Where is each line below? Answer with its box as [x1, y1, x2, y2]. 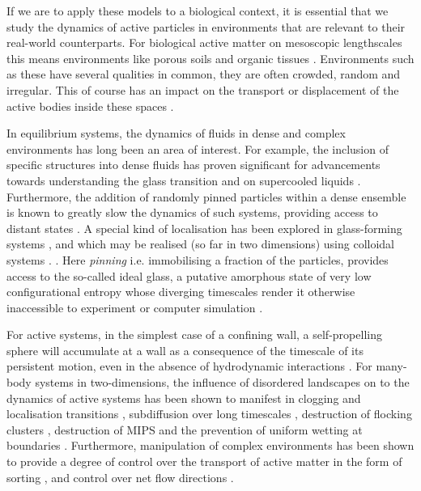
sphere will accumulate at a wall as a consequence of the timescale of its [6, 341, 364, 358]
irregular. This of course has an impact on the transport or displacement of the [6, 81, 399, 98]
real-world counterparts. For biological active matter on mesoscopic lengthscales [6, 34, 402, 51]
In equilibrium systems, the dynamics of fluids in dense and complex [6, 125, 346, 142]
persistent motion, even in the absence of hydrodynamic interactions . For [6, 358, 372, 375]
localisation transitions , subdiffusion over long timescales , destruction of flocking [6, 405, 412, 422]
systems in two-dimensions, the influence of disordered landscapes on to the [35, 374, 410, 391]
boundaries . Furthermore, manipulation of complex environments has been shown [6, 437, 415, 454]
